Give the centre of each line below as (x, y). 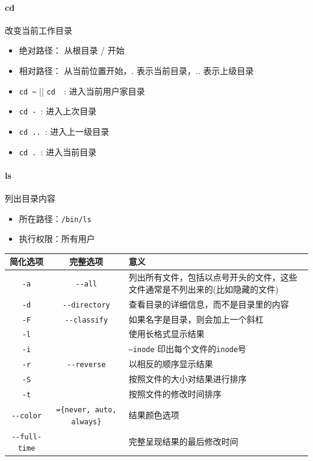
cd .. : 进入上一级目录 (64, 131)
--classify (86, 320)
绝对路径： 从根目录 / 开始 (72, 50)
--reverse (86, 365)
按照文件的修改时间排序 (175, 394)
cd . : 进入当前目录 (58, 151)
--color (26, 416)
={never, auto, (86, 410)
